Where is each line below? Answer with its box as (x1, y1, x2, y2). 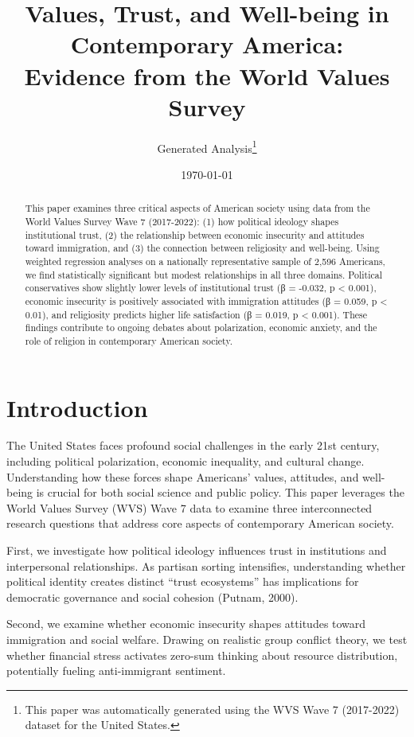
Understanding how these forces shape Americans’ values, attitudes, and (6, 468, 359, 485)
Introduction (6, 391, 148, 423)
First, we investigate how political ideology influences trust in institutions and (6, 542, 387, 559)
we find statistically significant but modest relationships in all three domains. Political (25, 267, 383, 281)
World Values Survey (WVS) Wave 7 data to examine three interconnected (6, 499, 373, 516)
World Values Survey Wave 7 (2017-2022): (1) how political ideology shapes (25, 214, 339, 228)
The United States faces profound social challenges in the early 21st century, (6, 437, 380, 454)
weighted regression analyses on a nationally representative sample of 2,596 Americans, (25, 254, 385, 267)
